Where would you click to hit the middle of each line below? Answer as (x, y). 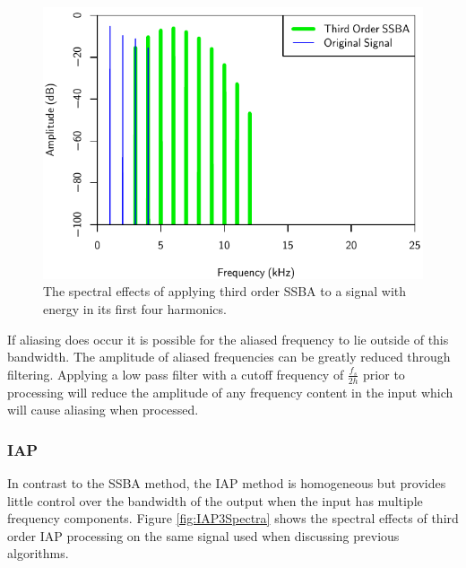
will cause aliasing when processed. (103, 410)
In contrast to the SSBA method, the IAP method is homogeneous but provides (227, 483)
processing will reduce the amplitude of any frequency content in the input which (230, 392)
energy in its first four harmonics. (135, 309)
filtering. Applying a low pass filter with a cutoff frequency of (176, 374)
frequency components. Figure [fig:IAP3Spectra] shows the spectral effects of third (233, 518)
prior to (384, 374)
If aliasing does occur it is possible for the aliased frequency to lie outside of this (228, 339)
